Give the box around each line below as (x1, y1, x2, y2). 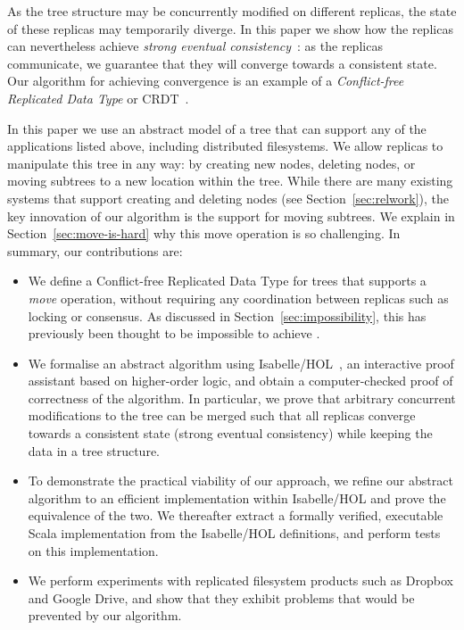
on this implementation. (28, 541, 159, 560)
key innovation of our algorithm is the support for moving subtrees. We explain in (7, 206, 455, 225)
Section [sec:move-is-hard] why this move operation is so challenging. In (7, 224, 401, 243)
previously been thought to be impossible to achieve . (28, 324, 320, 343)
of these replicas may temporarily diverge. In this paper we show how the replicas (7, 19, 453, 37)
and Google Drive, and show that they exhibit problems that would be (28, 588, 415, 607)
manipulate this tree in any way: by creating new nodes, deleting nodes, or (7, 153, 416, 172)
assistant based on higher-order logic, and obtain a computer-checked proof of (28, 371, 453, 390)
